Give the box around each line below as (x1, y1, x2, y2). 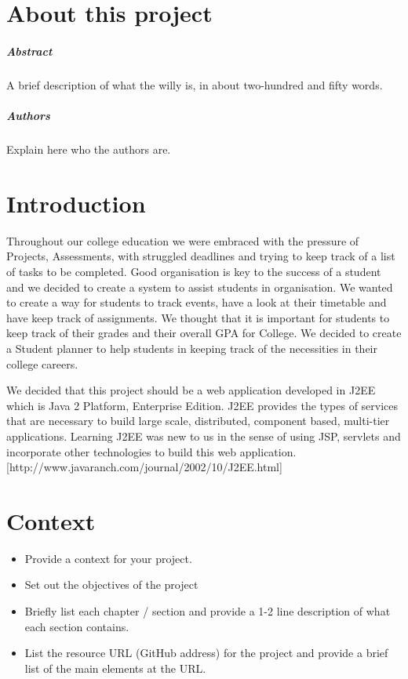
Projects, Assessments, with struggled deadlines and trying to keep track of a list (6, 248, 395, 264)
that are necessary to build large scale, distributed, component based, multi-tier (6, 412, 390, 429)
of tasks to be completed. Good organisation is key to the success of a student (6, 263, 381, 279)
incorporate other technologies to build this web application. (6, 443, 297, 459)
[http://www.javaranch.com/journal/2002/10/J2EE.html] (6, 459, 282, 475)
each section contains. (24, 618, 129, 634)
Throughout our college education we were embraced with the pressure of (6, 232, 359, 249)
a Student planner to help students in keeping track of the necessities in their (6, 339, 378, 356)
